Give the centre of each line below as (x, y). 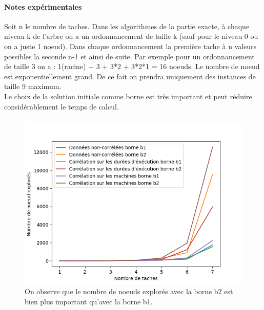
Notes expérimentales (43, 6)
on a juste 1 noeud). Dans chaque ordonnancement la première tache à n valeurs (130, 46)
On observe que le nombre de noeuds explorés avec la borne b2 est (129, 291)
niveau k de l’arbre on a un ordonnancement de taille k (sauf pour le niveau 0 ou (131, 36)
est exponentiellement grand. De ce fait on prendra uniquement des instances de (130, 76)
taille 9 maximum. (33, 86)
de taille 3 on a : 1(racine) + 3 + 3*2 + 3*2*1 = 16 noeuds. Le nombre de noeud (132, 66)
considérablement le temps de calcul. (62, 106)
